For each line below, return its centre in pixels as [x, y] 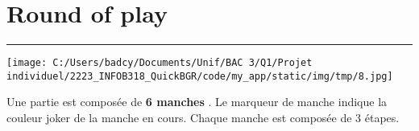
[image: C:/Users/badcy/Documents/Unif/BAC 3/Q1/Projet [160, 63]
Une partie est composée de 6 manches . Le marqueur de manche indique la [197, 102]
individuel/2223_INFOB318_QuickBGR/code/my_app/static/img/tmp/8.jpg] [200, 76]
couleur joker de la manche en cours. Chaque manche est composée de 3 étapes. [203, 118]
